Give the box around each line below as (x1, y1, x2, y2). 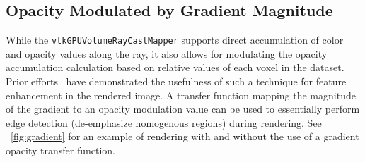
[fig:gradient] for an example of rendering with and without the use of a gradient (11, 129, 359, 144)
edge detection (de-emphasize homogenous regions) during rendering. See (6, 115, 322, 130)
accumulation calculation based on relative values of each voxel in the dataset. (6, 60, 344, 75)
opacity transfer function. (6, 143, 115, 158)
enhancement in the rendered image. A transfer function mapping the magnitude (6, 87, 356, 102)
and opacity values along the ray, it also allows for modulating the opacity (6, 46, 328, 61)
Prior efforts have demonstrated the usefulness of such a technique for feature (6, 74, 347, 89)
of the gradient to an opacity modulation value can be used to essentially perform (6, 101, 360, 116)
